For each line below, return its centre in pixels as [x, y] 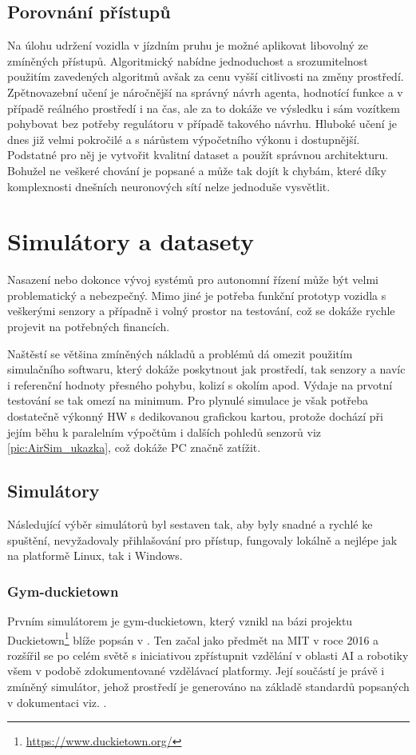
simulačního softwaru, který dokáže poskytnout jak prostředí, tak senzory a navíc [206, 369]
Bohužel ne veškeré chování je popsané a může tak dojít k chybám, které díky [197, 170]
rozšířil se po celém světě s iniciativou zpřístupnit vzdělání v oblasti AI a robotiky [208, 655]
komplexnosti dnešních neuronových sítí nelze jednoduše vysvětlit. [169, 186]
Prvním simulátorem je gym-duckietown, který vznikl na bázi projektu [180, 621]
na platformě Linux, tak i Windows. [95, 555]
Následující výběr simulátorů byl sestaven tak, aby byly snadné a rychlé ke [190, 524]
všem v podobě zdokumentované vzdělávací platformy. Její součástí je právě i [196, 671]
